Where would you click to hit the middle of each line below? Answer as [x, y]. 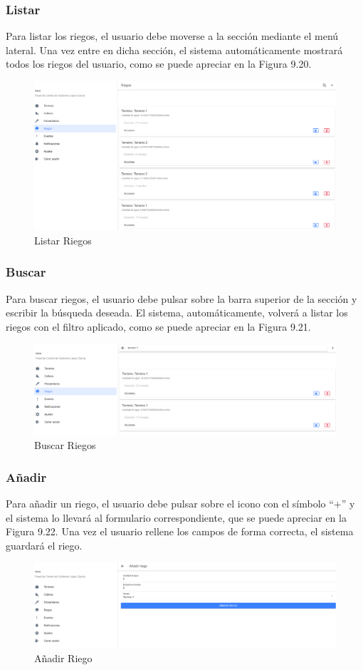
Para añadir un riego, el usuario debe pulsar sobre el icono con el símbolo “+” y [180, 504]
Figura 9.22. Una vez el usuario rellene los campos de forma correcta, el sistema [180, 531]
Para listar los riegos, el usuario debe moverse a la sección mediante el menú [172, 36]
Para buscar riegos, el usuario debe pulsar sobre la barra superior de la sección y [181, 298]
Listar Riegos [63, 240]
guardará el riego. [44, 545]
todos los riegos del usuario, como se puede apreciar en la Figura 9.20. [159, 64]
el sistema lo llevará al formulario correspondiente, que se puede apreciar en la [176, 517]
